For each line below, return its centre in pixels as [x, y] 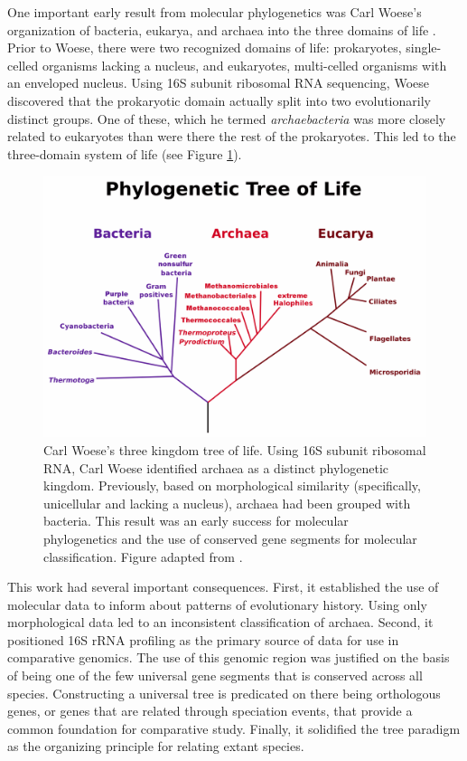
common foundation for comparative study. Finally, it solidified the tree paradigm [234, 728]
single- [424, 48]
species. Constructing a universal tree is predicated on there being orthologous [224, 693]
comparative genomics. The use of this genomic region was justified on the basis [229, 657]
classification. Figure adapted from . [143, 556]
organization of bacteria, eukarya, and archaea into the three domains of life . [222, 29]
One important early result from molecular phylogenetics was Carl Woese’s [215, 12]
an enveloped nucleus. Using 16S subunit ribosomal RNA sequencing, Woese [218, 83]
